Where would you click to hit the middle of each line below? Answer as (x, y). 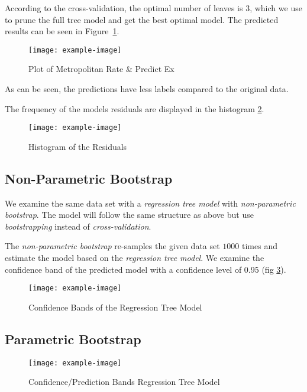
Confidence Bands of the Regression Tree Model (115, 307)
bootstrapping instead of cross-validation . (78, 226)
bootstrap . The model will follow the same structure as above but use (129, 215)
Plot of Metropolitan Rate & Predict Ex (101, 69)
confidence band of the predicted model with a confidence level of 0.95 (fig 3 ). (146, 269)
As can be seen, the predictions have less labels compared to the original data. (147, 89)
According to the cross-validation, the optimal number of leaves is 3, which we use (153, 8)
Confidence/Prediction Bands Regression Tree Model (124, 382)
